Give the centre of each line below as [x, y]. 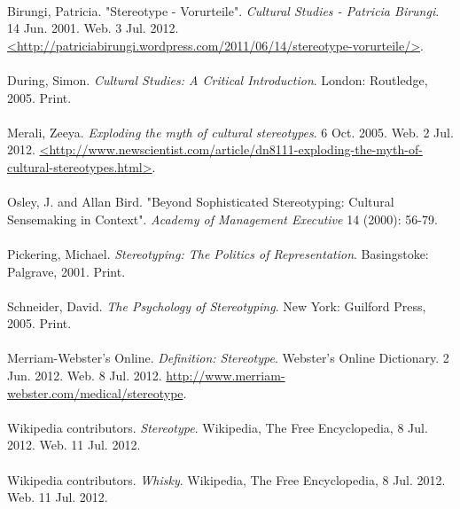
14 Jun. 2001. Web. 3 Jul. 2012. [93, 28]
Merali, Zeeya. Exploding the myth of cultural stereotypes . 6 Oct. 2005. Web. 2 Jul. [230, 132]
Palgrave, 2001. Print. [66, 271]
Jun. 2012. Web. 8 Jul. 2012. [85, 376]
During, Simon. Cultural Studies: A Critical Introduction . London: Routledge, [218, 79]
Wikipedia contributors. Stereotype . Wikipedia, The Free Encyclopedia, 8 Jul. [218, 427]
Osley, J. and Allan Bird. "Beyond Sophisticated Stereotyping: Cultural [201, 202]
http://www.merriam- [226, 376]
